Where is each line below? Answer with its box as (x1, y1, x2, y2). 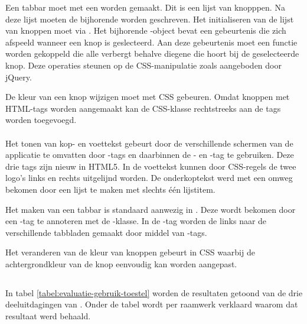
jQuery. (5, 70, 32, 83)
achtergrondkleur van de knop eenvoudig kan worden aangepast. (5, 257, 237, 270)
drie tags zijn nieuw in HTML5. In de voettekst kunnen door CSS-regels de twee (5, 160, 296, 172)
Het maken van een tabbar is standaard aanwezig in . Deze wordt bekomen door (5, 203, 296, 215)
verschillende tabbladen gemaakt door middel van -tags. (5, 226, 207, 238)
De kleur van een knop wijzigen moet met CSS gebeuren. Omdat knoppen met (5, 90, 290, 103)
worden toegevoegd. (5, 114, 77, 126)
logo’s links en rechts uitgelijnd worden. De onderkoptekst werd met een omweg (5, 171, 293, 184)
